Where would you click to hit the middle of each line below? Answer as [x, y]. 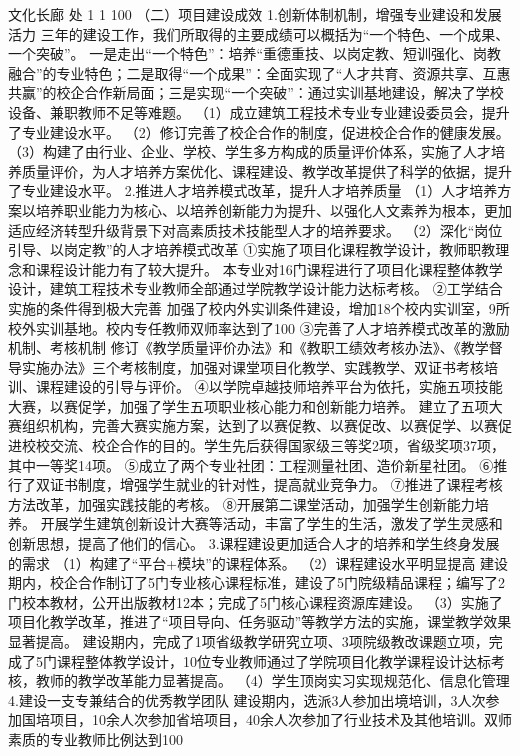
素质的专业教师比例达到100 [95, 738]
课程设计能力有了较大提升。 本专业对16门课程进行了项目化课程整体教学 [269, 268]
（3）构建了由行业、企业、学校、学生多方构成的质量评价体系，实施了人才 [249, 151]
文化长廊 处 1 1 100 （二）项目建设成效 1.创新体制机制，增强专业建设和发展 [255, 14]
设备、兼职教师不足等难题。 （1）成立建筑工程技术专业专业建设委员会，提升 [259, 111]
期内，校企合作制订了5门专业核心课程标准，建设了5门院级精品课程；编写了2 [256, 582]
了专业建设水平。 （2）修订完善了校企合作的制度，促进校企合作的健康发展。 [259, 131]
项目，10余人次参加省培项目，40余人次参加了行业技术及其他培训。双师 [280, 719]
